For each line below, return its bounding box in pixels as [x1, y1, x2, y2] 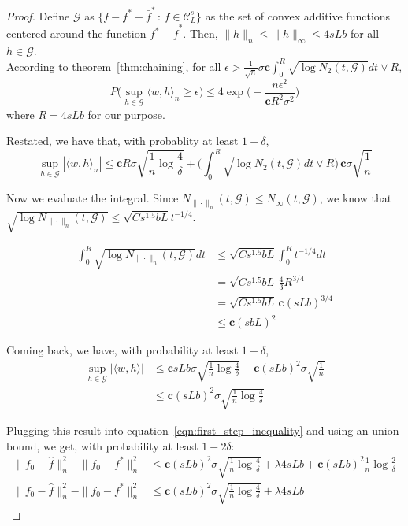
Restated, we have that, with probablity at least [6, 132, 239, 149]
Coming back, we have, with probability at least [6, 342, 239, 358]
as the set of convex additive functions [205, 7, 391, 24]
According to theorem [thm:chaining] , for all [6, 57, 221, 74]
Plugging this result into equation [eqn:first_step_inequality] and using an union [6, 422, 399, 439]
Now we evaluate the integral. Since [6, 190, 179, 206]
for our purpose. [87, 106, 165, 122]
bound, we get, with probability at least [6, 437, 198, 454]
